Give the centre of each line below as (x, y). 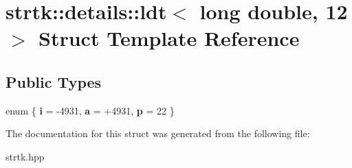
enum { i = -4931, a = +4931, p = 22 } (90, 110)
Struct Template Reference (169, 38)
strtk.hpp (25, 156)
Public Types (54, 81)
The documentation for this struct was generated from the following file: (158, 133)
